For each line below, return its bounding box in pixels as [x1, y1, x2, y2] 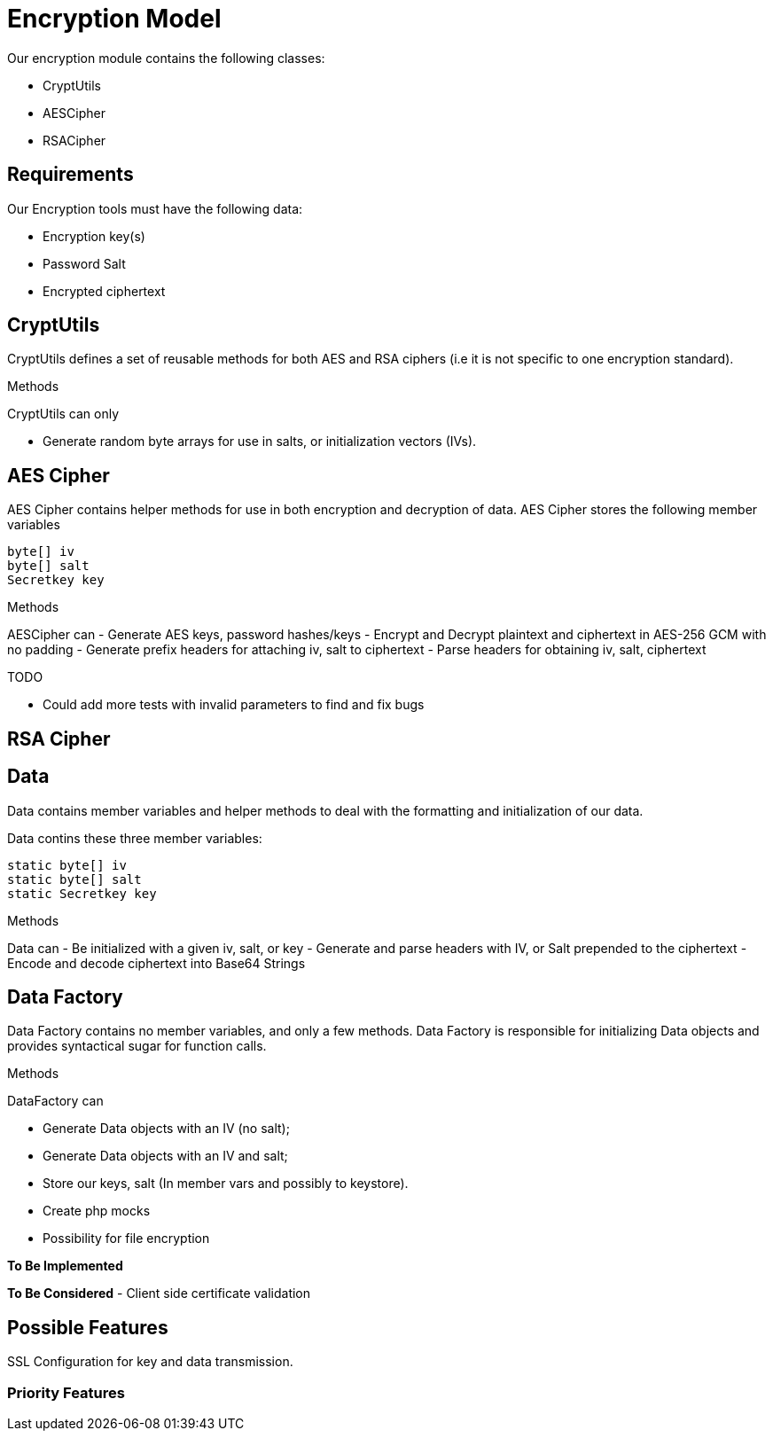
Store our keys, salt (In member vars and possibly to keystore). [43, 1176, 409, 1192]
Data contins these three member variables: [7, 830, 262, 846]
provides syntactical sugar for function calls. [7, 1038, 267, 1054]
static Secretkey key [7, 886, 157, 901]
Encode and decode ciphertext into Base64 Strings [7, 955, 306, 971]
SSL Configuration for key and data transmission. [7, 1354, 293, 1370]
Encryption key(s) [43, 228, 145, 244]
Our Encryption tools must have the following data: [7, 200, 303, 216]
